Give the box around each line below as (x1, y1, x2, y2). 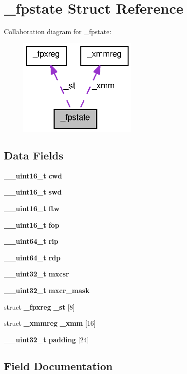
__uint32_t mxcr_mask (4, 285, 90, 295)
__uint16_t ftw (4, 203, 60, 214)
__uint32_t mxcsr (4, 269, 69, 279)
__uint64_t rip (4, 236, 58, 246)
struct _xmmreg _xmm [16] (4, 318, 96, 328)
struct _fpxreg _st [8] (4, 301, 75, 312)
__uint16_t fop (4, 219, 59, 230)
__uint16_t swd (4, 187, 62, 197)
